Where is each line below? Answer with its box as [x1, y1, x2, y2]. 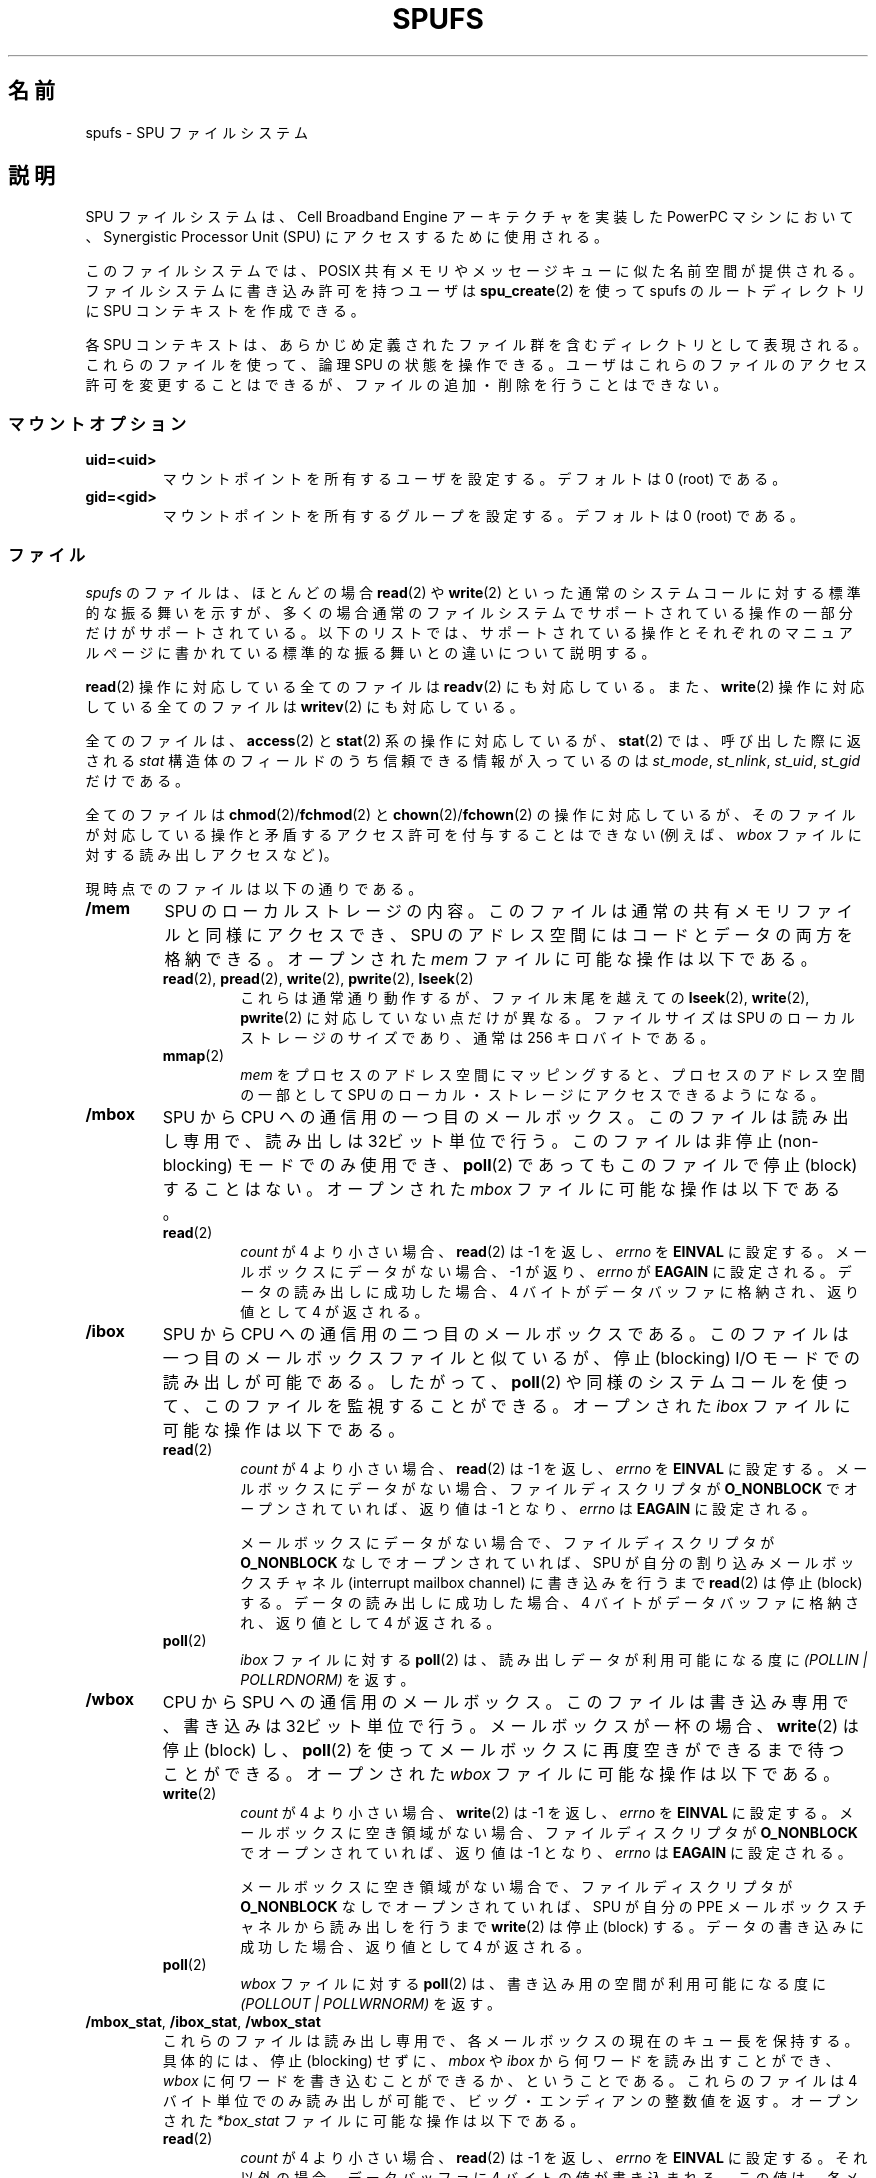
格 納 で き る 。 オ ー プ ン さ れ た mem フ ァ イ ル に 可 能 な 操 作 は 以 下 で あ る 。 [164, 948, 817, 969]
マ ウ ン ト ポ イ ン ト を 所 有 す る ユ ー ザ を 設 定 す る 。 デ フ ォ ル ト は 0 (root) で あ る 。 [162, 470, 787, 488]
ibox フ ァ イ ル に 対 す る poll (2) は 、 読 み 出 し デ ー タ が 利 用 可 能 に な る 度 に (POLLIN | [240, 1650, 868, 1668]
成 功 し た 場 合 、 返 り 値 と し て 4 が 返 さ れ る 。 [240, 1937, 591, 1955]
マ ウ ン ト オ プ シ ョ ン [8, 413, 187, 434]
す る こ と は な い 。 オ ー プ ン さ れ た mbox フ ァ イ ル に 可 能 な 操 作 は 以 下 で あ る [162, 1178, 841, 1199]
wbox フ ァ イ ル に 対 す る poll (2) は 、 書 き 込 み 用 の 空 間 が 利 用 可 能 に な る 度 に [240, 1974, 826, 1992]
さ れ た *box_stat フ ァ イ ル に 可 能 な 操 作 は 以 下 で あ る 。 [162, 2111, 585, 2129]
